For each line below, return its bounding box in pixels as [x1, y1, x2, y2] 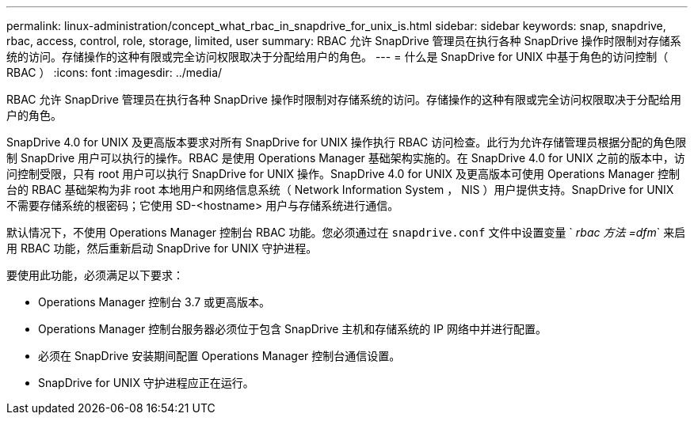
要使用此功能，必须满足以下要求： [6, 268, 184, 282]
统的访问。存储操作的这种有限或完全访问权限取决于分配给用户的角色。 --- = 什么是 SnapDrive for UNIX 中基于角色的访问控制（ [6, 50, 669, 63]
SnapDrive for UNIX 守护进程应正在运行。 [38, 376, 254, 389]
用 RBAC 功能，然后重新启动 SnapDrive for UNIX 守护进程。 [6, 241, 318, 255]
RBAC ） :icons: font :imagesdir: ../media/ [6, 66, 223, 79]
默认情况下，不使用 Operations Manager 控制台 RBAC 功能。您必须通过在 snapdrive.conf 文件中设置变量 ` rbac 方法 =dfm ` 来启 [6, 226, 686, 239]
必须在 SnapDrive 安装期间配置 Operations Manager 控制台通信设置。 [38, 349, 401, 362]
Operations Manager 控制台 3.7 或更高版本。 [38, 295, 271, 309]
